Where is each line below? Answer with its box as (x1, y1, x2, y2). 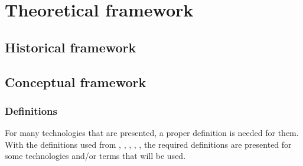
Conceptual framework (5, 72, 146, 91)
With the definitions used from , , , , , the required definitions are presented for (5, 138, 292, 150)
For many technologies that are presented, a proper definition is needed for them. (5, 127, 299, 139)
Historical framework (5, 38, 136, 56)
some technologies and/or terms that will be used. (5, 150, 186, 162)
